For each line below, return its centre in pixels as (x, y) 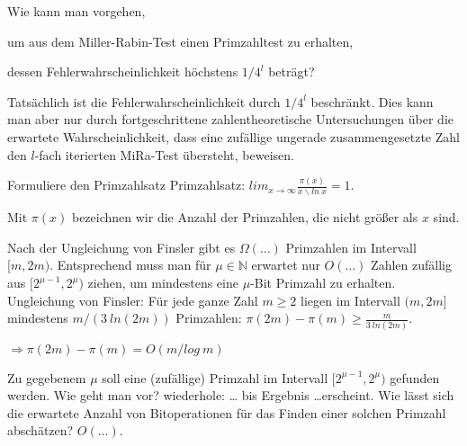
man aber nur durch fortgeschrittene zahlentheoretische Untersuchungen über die (231, 119)
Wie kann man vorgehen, (76, 11)
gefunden (415, 377)
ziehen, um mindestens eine (163, 283)
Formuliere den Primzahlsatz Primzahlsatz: (126, 185)
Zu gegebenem (47, 377)
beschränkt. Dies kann (372, 101)
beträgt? (292, 71)
